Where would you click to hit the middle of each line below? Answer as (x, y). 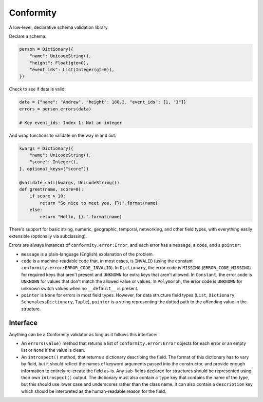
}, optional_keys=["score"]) (54, 169)
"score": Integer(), (54, 162)
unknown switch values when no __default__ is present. (80, 288)
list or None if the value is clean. (53, 350)
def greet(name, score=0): (51, 189)
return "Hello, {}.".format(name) (81, 217)
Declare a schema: (28, 36)
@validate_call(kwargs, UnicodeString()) (69, 182)
